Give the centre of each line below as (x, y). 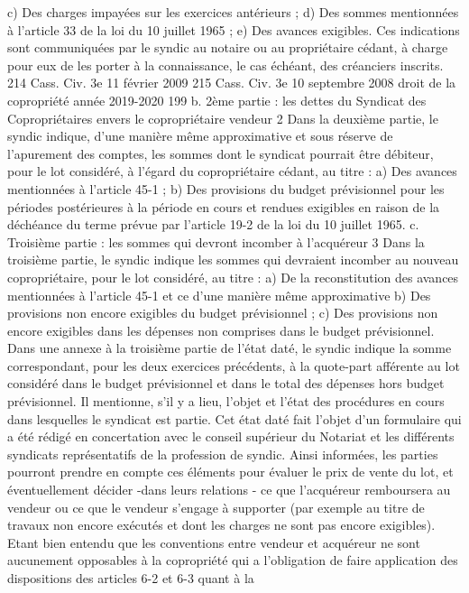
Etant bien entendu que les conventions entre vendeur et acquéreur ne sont (214, 542)
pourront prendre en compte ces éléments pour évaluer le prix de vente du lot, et (230, 472)
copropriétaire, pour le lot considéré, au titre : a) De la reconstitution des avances (233, 277)
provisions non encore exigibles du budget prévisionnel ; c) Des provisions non (223, 313)
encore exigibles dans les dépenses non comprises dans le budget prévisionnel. (221, 330)
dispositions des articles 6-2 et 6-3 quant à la (131, 578)
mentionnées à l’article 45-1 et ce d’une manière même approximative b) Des (219, 295)
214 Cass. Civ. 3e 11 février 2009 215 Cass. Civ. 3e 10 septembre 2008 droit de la (232, 83)
